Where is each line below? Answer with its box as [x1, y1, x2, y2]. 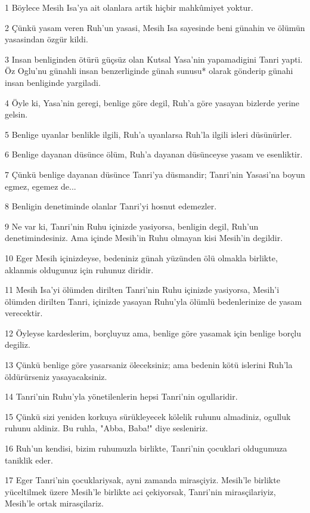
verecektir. [5, 307, 43, 319]
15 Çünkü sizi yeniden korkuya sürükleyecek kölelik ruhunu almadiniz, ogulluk [5, 410, 291, 422]
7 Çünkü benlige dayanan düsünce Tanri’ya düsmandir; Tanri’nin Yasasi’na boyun [5, 168, 305, 180]
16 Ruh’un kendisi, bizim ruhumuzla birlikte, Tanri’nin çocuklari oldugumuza [5, 442, 287, 455]
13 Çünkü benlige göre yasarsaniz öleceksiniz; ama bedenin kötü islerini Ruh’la [5, 359, 293, 371]
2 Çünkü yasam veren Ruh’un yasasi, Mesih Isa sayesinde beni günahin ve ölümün [5, 21, 305, 33]
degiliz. [5, 338, 30, 351]
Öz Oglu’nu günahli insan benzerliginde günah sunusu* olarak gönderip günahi [5, 64, 293, 77]
